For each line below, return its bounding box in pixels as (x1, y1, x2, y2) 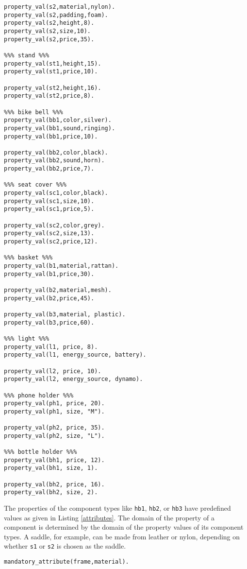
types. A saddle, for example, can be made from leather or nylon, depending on (4, 531, 240, 541)
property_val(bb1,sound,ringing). (4, 124, 115, 132)
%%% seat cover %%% (4, 181, 66, 189)
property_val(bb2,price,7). (4, 165, 95, 172)
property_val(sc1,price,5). (4, 206, 95, 213)
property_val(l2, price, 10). (4, 367, 101, 375)
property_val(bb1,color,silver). (4, 117, 112, 124)
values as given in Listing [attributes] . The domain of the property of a (4, 512, 214, 522)
